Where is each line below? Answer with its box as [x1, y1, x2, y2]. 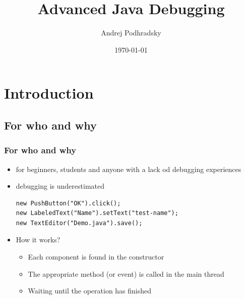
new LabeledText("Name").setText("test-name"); [16, 209, 178, 217]
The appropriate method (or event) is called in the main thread [28, 268, 224, 279]
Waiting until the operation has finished [28, 285, 152, 296]
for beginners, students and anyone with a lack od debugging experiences [16, 163, 241, 174]
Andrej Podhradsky [101, 27, 161, 38]
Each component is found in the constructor [28, 251, 164, 262]
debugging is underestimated [16, 181, 105, 191]
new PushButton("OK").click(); [16, 199, 121, 207]
